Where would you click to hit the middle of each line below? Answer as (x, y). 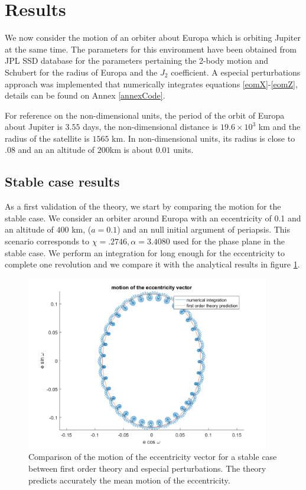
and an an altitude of (56, 150)
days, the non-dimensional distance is (150, 127)
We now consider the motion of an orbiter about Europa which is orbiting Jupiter (153, 37)
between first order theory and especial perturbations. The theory (147, 468)
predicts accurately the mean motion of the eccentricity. (129, 480)
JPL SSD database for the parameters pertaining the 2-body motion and (137, 61)
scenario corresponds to (47, 241)
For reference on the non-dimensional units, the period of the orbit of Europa (145, 115)
